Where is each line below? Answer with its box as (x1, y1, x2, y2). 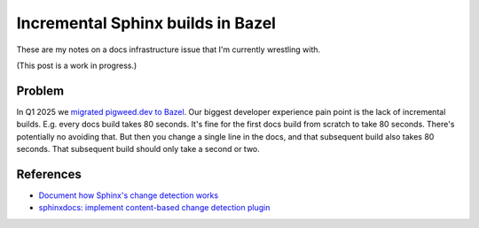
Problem (16, 83, 65, 98)
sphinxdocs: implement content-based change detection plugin (38, 202, 271, 213)
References (16, 166, 82, 181)
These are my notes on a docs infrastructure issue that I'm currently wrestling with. (16, 44, 321, 55)
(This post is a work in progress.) (16, 60, 137, 71)
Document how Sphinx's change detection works (38, 190, 219, 201)
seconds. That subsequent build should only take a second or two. (16, 144, 261, 155)
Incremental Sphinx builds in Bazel (16, 13, 277, 33)
